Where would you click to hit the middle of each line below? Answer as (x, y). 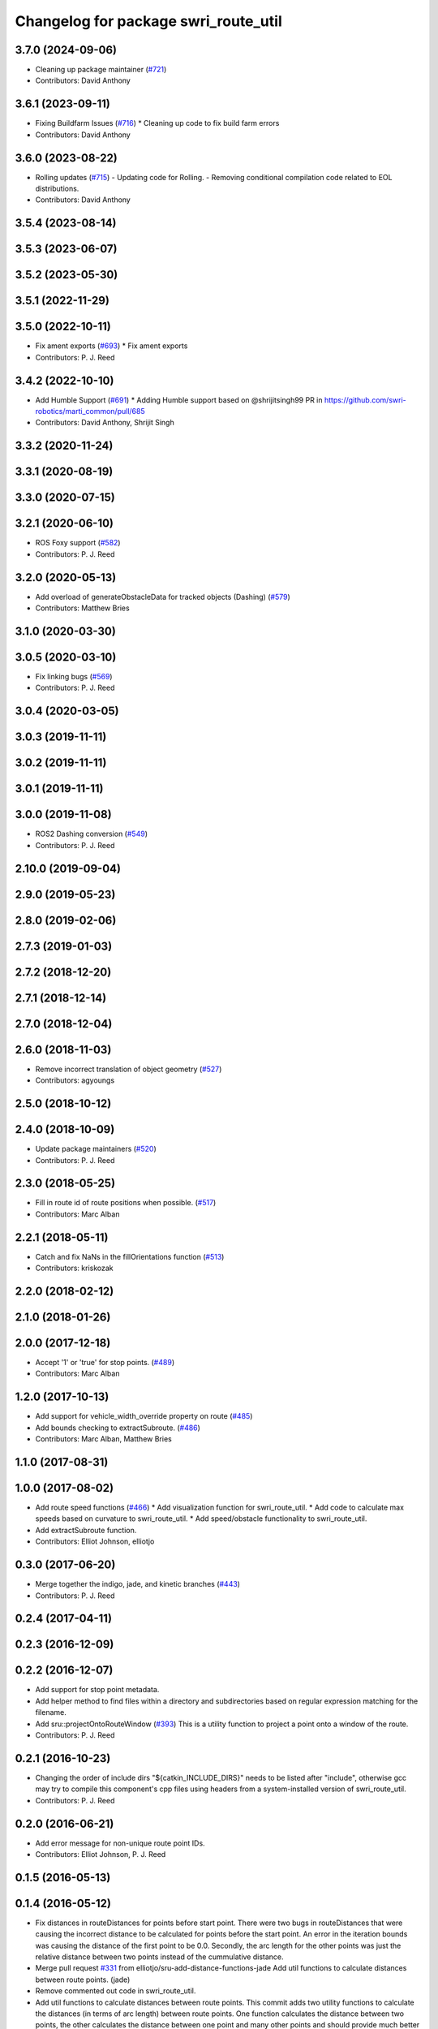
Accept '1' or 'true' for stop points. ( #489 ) (105, 1363)
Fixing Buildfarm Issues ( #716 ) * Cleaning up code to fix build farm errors (157, 123)
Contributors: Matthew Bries (82, 608)
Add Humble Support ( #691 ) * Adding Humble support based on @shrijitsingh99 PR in (179, 400)
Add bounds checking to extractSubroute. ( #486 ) (118, 1428)
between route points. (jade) (83, 1979)
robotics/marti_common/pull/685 (90, 411)
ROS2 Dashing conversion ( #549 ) (91, 834)
